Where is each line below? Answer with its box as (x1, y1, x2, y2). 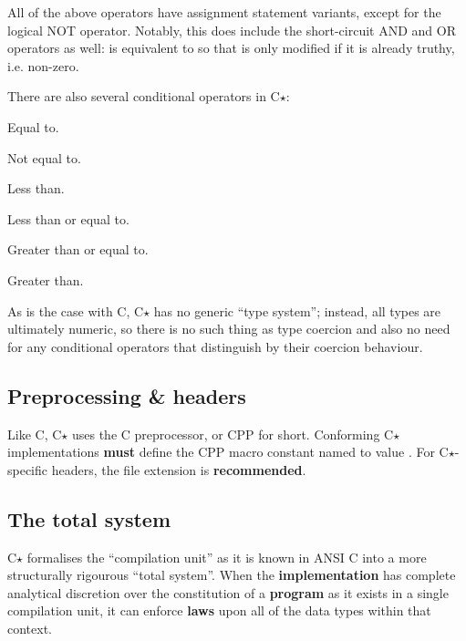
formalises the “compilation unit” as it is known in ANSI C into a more (26, 547, 427, 566)
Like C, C (7, 424, 62, 443)
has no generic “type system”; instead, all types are (153, 301, 441, 320)
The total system (7, 504, 171, 532)
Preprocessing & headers (7, 381, 246, 409)
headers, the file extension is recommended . (51, 460, 306, 479)
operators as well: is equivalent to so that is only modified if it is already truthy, (7, 38, 455, 57)
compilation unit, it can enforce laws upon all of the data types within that (7, 601, 431, 620)
